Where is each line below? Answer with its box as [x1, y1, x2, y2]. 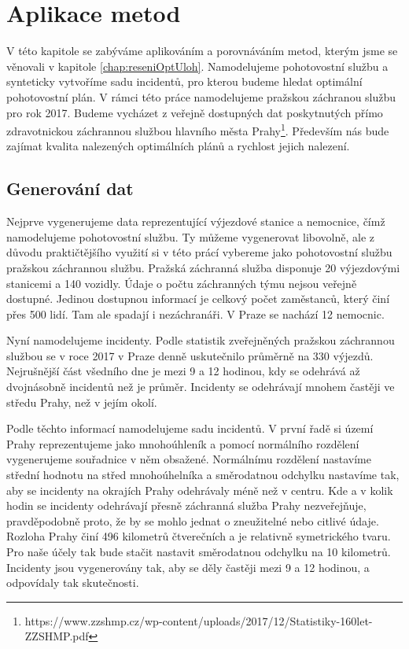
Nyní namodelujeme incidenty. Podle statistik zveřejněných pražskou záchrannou [6, 332, 395, 348]
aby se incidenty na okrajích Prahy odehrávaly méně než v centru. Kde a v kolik [6, 481, 393, 498]
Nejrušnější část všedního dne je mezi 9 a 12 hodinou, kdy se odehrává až [6, 363, 360, 379]
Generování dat [6, 176, 134, 201]
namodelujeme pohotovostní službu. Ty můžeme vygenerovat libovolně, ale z [6, 228, 375, 245]
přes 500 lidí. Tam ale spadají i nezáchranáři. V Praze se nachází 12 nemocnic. [6, 305, 385, 322]
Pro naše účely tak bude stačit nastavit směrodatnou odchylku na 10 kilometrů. [6, 544, 391, 560]
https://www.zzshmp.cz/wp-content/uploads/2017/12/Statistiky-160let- [24, 612, 373, 629]
